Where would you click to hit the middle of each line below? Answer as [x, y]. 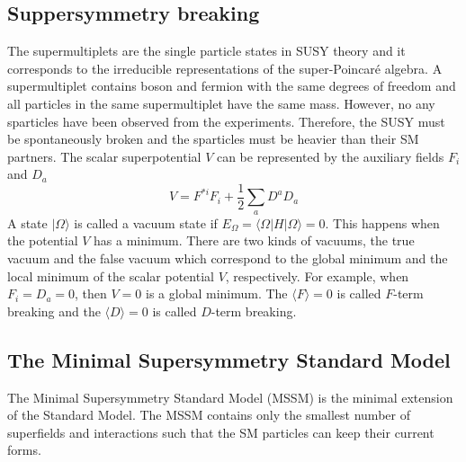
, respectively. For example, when [317, 275]
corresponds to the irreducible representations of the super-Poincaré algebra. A [225, 68]
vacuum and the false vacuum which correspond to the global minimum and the [228, 258]
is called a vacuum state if [146, 222]
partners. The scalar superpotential [104, 156]
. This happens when [382, 222]
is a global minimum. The [217, 293]
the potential [43, 240]
